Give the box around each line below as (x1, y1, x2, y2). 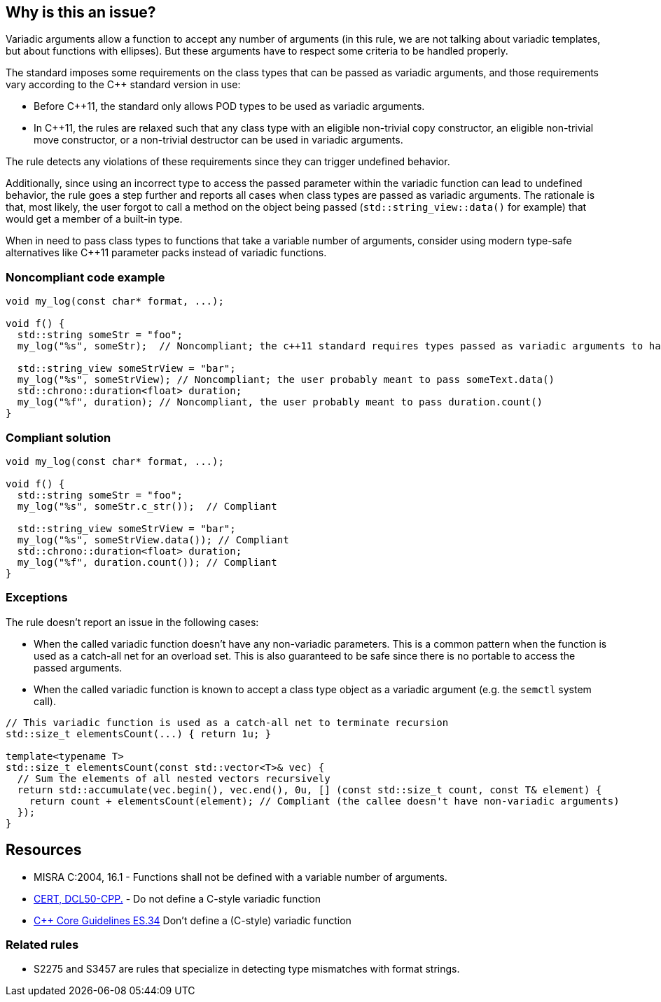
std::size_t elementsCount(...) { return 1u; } (6, 728, 272, 739)
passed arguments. (34, 661, 123, 674)
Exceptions (6, 590, 68, 605)
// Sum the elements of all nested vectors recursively (17, 772, 330, 784)
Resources (6, 841, 82, 859)
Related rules (6, 937, 79, 952)
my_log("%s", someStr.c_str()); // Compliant (17, 500, 277, 512)
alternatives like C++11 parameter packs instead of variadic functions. (6, 246, 327, 259)
